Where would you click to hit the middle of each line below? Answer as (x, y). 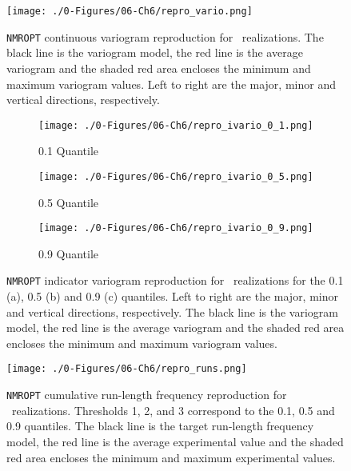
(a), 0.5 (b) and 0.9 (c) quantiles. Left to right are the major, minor (173, 296)
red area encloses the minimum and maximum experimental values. (171, 457)
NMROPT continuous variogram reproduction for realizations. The (165, 36)
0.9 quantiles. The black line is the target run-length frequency (160, 426)
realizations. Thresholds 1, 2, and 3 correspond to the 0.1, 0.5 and (173, 410)
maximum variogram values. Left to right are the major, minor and (171, 84)
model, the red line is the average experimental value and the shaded (175, 441)
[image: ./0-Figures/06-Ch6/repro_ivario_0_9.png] (176, 228)
